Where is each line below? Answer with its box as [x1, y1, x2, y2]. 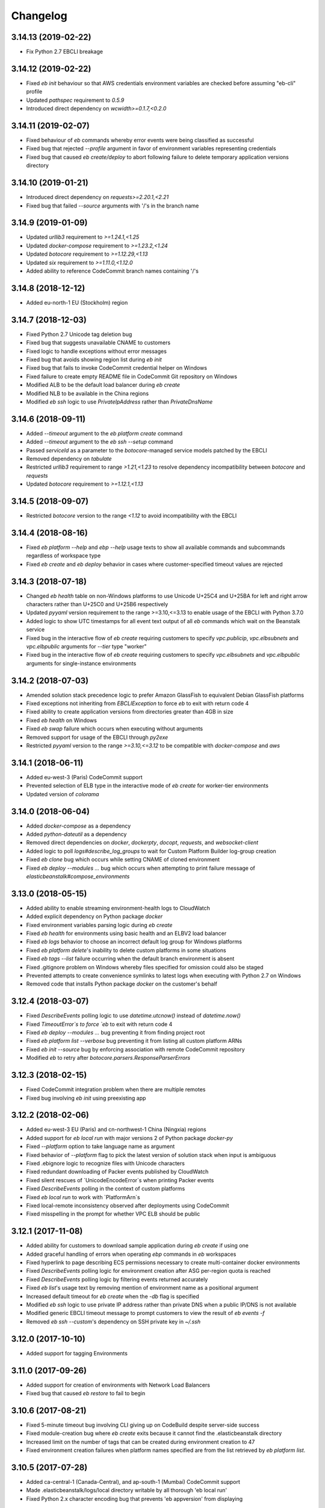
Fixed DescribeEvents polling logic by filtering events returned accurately [26, 1276, 208, 1283]
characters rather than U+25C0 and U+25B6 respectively [26, 601, 169, 608]
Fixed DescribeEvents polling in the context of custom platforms [26, 1185, 185, 1193]
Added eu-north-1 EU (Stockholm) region [26, 299, 128, 306]
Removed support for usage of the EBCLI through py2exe [26, 733, 169, 741]
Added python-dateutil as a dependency [26, 831, 127, 838]
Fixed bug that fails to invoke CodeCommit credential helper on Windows [26, 364, 208, 372]
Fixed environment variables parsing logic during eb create [26, 921, 173, 928]
